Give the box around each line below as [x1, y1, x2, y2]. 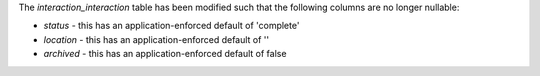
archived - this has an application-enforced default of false [43, 48, 287, 60]
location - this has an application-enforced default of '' [43, 33, 270, 45]
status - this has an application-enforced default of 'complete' [43, 20, 300, 32]
